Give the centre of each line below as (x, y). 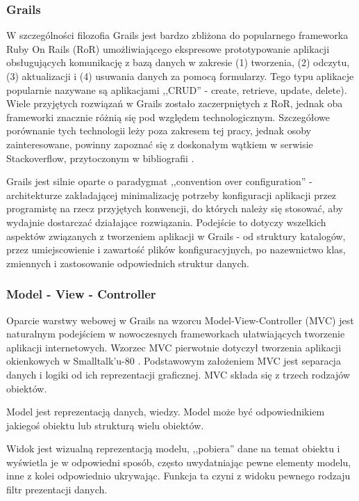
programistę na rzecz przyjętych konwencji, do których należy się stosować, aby (175, 208)
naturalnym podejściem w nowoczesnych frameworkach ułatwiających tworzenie (176, 334)
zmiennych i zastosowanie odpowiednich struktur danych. (128, 263)
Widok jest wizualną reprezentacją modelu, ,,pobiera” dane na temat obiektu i (173, 448)
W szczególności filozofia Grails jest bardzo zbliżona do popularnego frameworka (177, 35)
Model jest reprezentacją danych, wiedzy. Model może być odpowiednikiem (166, 412)
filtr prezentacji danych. (57, 490)
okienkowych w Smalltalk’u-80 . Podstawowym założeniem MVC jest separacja (174, 361)
